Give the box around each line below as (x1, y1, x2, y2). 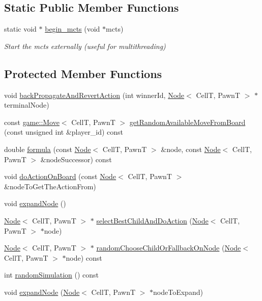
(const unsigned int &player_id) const (4, 127, 124, 137)
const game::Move (4, 116, 60, 127)
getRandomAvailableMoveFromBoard (129, 116, 246, 127)
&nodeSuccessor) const (40, 154, 112, 164)
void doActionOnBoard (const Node (4, 171, 117, 182)
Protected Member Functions (4, 65, 162, 81)
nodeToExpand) (153, 286, 203, 297)
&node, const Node (161, 143, 221, 154)
